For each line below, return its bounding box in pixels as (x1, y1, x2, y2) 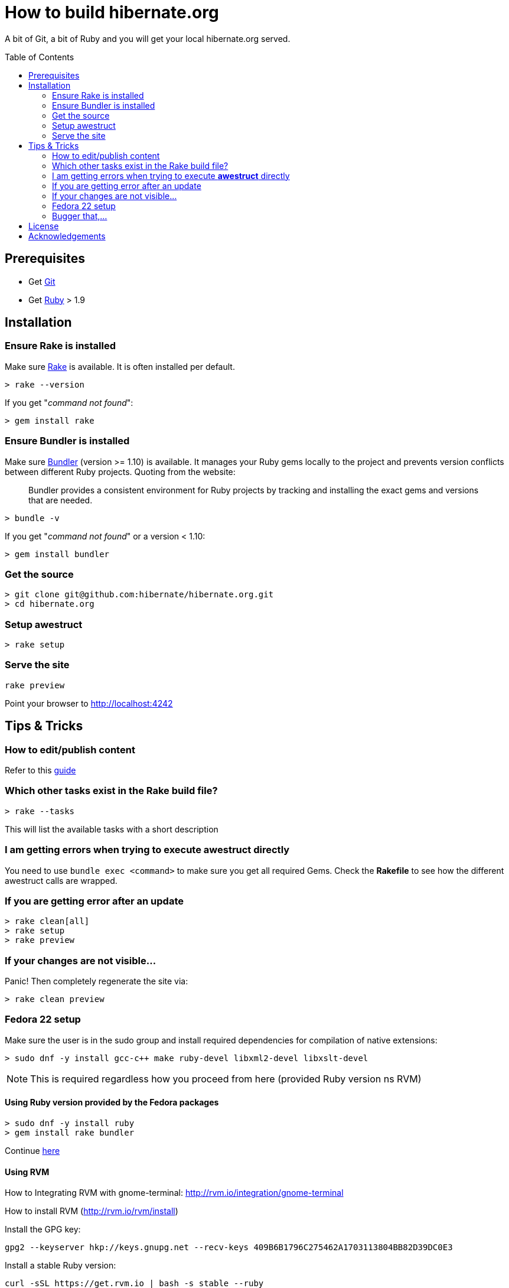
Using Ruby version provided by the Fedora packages (5, 1097, 219, 1108)
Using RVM (5, 1166, 50, 1177)
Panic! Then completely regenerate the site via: (5, 976, 188, 987)
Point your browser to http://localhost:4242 (5, 698, 173, 708)
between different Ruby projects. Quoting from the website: (5, 466, 236, 477)
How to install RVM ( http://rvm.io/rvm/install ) (5, 1206, 178, 1217)
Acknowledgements (28, 230, 106, 241)
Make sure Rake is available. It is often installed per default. (5, 361, 235, 372)
